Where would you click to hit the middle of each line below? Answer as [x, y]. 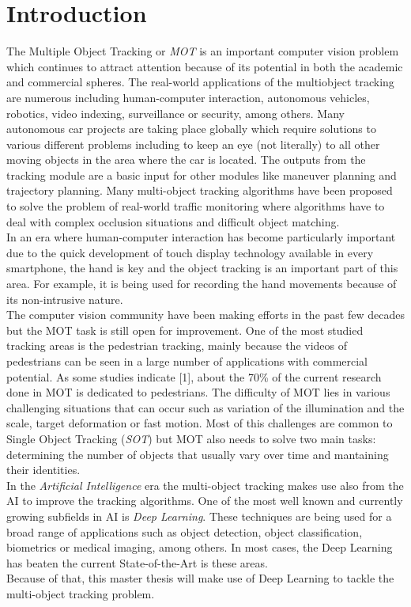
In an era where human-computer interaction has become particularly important [201, 237]
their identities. [43, 470]
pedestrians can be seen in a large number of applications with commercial [187, 361]
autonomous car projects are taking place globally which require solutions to [191, 129]
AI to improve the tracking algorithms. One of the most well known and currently [205, 501]
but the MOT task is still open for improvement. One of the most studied [185, 330]
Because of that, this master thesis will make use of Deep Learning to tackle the [200, 578]
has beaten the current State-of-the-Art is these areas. [137, 562]
